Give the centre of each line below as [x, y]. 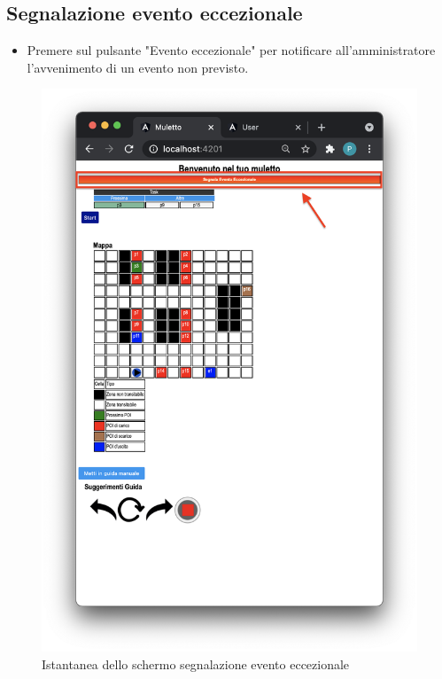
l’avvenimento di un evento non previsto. [138, 67]
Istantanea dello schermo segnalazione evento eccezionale [196, 663]
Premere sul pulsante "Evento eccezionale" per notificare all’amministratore [231, 50]
